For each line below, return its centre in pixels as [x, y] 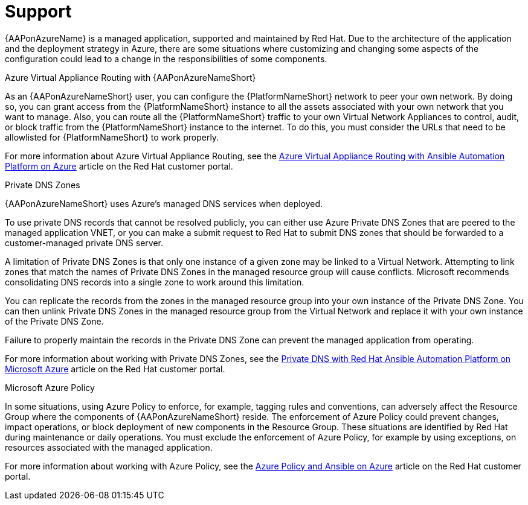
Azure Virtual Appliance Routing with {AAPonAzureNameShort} [130, 77]
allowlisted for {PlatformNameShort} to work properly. [112, 137]
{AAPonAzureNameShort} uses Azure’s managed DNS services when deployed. [164, 203]
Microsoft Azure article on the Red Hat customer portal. [115, 369]
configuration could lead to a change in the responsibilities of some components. [166, 59]
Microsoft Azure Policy [50, 387]
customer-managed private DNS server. [84, 243]
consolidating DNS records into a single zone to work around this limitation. [155, 282]
